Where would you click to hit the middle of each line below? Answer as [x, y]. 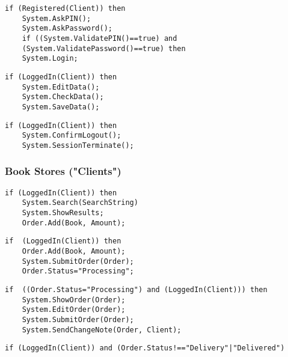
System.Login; [50, 59]
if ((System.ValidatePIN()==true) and [100, 38]
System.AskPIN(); [57, 18]
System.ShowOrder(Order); [74, 300]
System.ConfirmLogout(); [72, 136]
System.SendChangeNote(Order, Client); [102, 330]
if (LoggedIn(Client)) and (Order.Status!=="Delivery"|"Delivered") [145, 348]
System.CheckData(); [63, 97]
